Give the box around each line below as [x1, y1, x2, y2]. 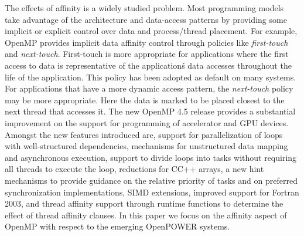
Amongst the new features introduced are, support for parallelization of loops [5, 128, 283, 140]
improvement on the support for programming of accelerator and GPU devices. [5, 116, 289, 129]
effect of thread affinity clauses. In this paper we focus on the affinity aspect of [5, 208, 287, 221]
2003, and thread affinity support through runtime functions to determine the [5, 197, 283, 210]
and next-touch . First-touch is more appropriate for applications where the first [5, 48, 289, 60]
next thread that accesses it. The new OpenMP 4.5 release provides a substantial [5, 105, 296, 117]
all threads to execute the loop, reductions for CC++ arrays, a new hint [5, 163, 264, 175]
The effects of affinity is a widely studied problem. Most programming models [5, 2, 284, 14]
